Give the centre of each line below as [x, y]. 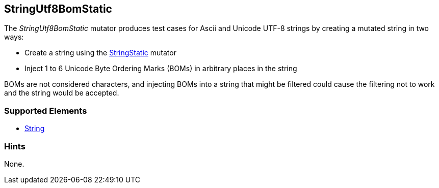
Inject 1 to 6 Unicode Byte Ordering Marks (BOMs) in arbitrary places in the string [161, 69]
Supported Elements [46, 111]
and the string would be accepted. [62, 93]
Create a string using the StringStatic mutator [100, 53]
